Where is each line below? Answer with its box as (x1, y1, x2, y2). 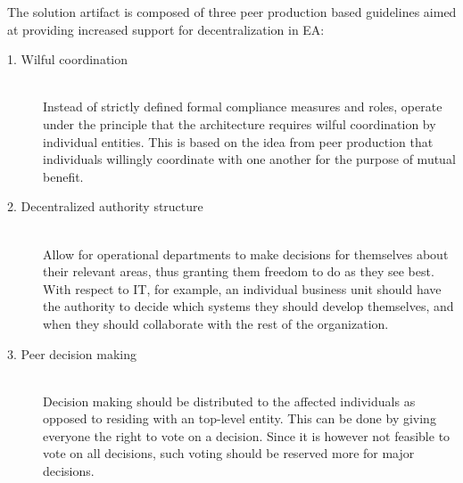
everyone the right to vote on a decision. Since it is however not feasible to (43, 426, 451, 445)
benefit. (43, 167, 84, 185)
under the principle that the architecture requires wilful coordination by (43, 114, 436, 133)
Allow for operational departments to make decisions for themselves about (43, 244, 449, 263)
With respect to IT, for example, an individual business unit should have (43, 279, 442, 298)
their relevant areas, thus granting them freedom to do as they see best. (43, 262, 434, 281)
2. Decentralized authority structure (7, 197, 203, 216)
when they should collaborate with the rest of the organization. (43, 314, 389, 332)
